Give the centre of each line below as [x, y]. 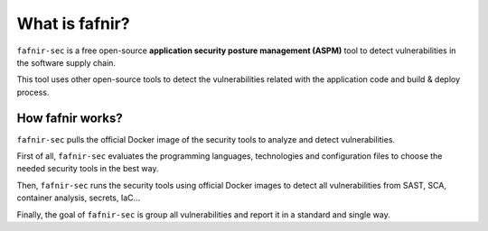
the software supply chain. [66, 62]
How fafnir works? [70, 118]
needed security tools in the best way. [88, 169]
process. [33, 92]
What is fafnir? [73, 23]
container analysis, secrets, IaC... [79, 198]
